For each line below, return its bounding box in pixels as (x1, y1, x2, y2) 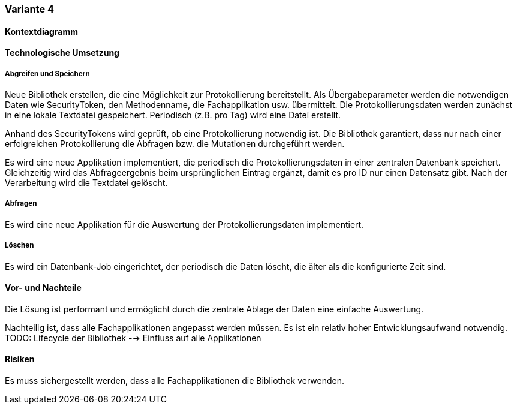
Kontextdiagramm (5, 26, 78, 37)
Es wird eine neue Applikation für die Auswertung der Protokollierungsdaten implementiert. (5, 219, 364, 230)
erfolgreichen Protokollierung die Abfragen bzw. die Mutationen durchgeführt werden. (5, 139, 345, 149)
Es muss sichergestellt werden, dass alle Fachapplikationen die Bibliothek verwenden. (5, 375, 345, 386)
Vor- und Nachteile (5, 282, 82, 293)
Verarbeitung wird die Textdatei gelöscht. (5, 178, 168, 188)
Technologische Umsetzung (5, 47, 119, 58)
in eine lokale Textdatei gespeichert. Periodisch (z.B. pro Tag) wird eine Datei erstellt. (5, 110, 341, 120)
